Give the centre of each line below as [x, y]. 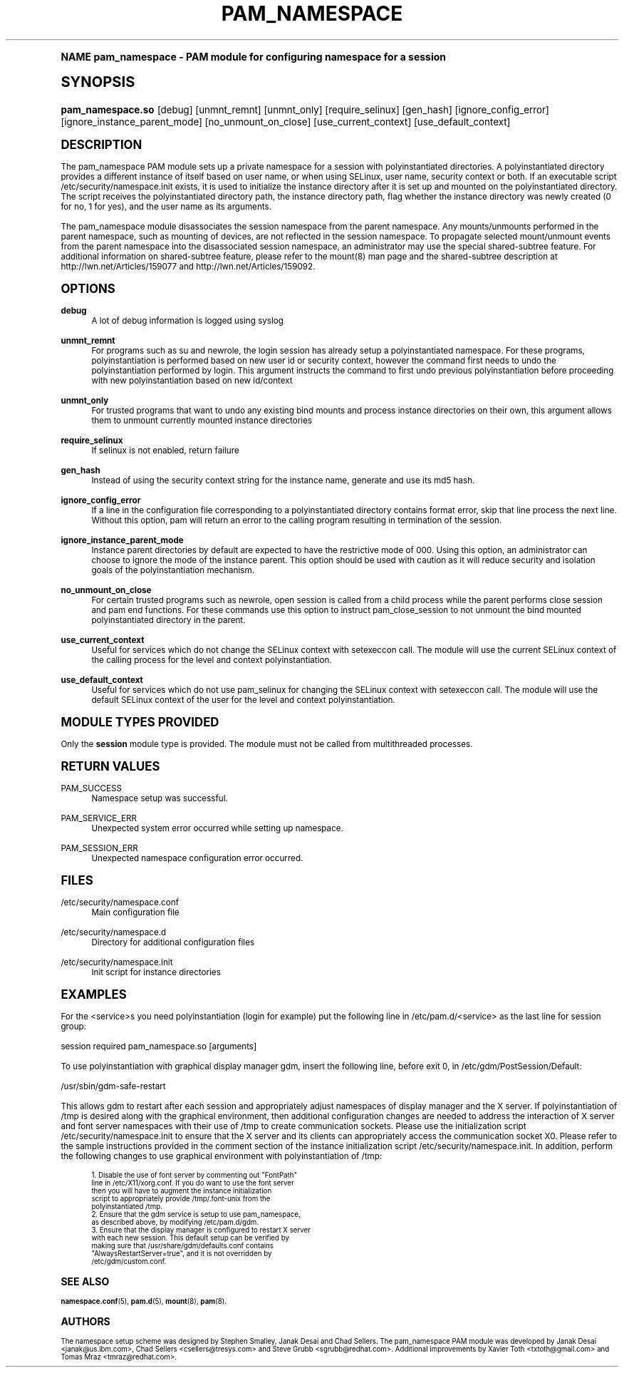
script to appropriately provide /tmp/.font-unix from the [181, 1198]
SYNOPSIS [98, 81]
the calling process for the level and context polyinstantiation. [212, 660]
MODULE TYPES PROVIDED [140, 722]
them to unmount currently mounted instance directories [202, 420]
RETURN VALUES [110, 766]
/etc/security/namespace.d [114, 932]
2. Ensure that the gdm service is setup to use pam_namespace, [196, 1214]
